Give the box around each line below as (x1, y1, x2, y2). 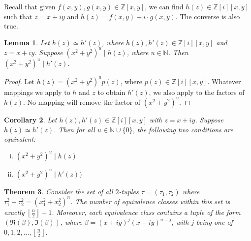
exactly (4, 207, 25, 217)
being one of (196, 217, 233, 227)
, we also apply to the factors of (149, 87, 245, 97)
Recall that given (4, 1, 56, 11)
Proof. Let (4, 76, 34, 86)
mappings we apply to (4, 87, 70, 97)
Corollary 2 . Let (4, 114, 57, 124)
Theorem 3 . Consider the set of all (4, 186, 113, 196)
